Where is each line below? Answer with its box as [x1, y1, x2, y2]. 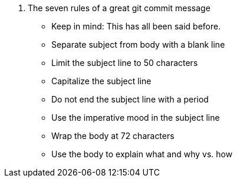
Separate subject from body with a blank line [51, 39, 225, 49]
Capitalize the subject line [51, 76, 152, 86]
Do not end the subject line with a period [51, 94, 209, 104]
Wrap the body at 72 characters [51, 131, 175, 141]
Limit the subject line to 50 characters [51, 58, 198, 68]
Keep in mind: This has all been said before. [51, 21, 221, 31]
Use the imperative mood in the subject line [51, 112, 220, 123]
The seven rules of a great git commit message [28, 3, 210, 13]
